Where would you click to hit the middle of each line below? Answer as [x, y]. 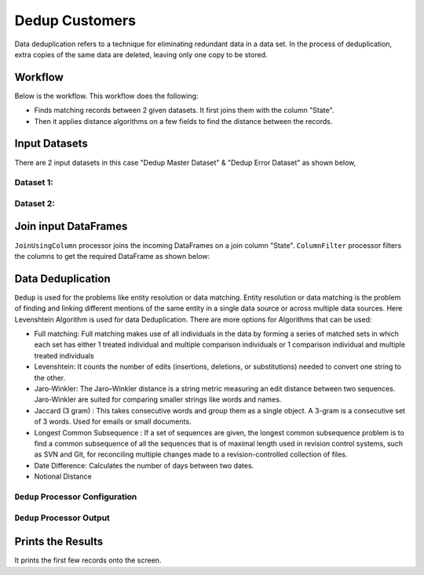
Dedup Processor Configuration [76, 497]
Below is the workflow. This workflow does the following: [106, 96]
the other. [50, 377]
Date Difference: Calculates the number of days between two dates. [144, 465]
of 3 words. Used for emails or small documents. [113, 422]
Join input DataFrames [71, 226]
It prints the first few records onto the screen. [88, 560]
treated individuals [64, 355]
